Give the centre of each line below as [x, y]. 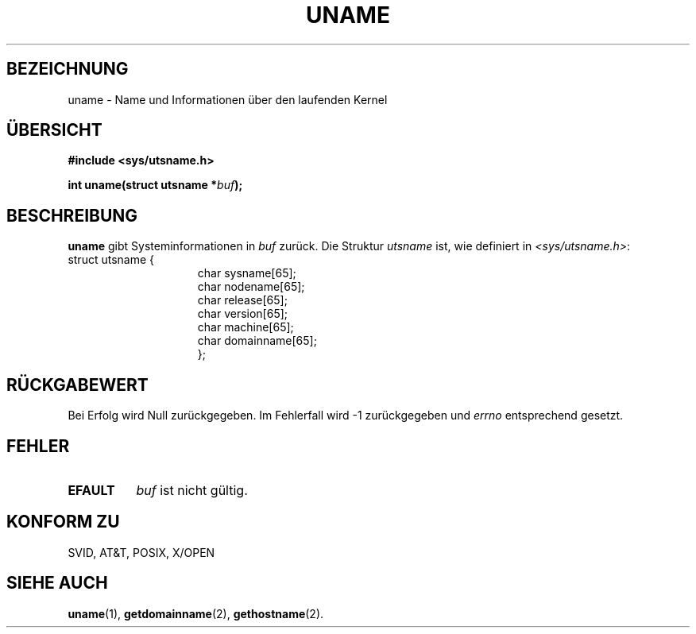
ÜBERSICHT [54, 130]
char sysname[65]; [247, 273]
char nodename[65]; [251, 287]
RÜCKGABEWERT [77, 385]
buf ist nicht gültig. [192, 490]
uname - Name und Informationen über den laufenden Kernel [228, 99]
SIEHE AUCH [57, 583]
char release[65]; [242, 300]
